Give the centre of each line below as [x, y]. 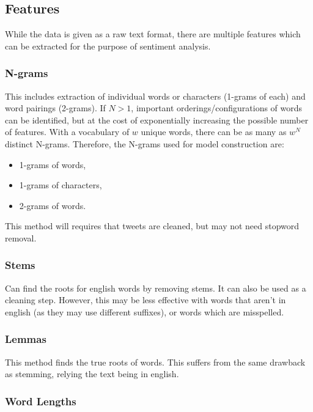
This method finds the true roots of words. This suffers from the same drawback [155, 362]
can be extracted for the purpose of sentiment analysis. [108, 46]
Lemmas [26, 339]
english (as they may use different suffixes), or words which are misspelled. [145, 311]
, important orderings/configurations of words [217, 108]
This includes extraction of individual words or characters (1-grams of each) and [155, 96]
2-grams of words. [53, 205]
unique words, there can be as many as [214, 132]
